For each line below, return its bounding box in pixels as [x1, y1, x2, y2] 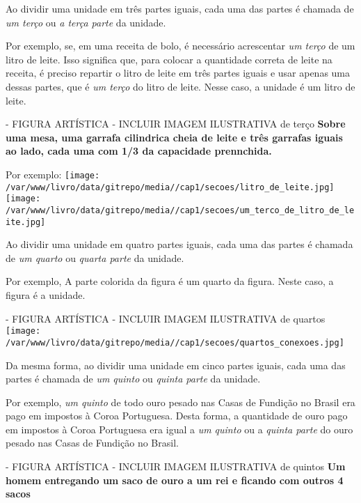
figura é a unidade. [6, 288, 86, 302]
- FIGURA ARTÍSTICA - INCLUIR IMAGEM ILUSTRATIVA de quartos [6, 311, 326, 325]
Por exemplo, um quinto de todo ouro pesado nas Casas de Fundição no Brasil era [6, 394, 355, 409]
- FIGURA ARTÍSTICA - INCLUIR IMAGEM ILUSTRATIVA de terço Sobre [6, 116, 346, 131]
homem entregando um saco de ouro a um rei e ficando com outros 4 [6, 472, 344, 487]
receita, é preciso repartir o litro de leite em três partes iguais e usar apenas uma [6, 65, 351, 80]
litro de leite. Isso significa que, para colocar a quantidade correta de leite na [6, 52, 332, 66]
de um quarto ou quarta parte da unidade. [6, 250, 184, 265]
